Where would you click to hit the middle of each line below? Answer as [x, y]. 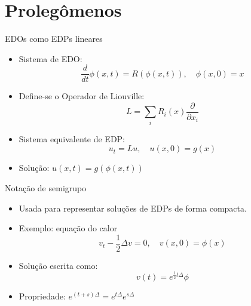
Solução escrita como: [58, 265]
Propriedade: [42, 296]
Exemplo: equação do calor [68, 228]
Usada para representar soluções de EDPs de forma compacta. [133, 208]
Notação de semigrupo [46, 187]
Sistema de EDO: [50, 58]
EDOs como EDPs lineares [54, 39]
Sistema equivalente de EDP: [72, 138]
